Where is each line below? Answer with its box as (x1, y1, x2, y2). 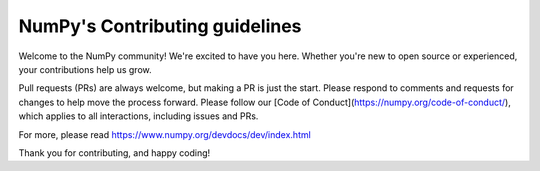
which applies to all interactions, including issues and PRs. (18, 110, 259, 122)
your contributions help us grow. (18, 63, 152, 75)
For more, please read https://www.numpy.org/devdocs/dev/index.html (18, 128, 312, 140)
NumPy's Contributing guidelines (18, 15, 302, 37)
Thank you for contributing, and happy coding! (18, 146, 211, 159)
